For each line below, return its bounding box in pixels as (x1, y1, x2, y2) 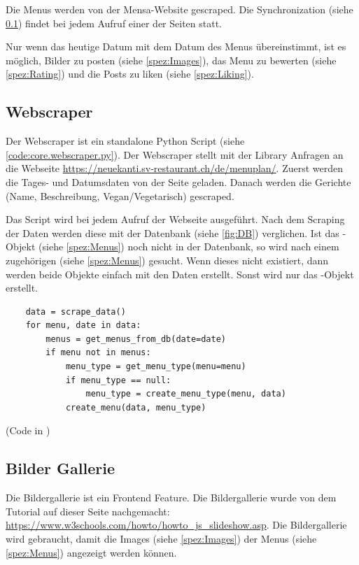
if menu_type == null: (65, 375, 171, 385)
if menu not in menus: (45, 348, 151, 358)
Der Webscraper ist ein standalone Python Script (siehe (6, 134, 245, 148)
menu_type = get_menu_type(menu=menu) (65, 362, 246, 372)
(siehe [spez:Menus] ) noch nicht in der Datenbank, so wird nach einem (38, 239, 339, 254)
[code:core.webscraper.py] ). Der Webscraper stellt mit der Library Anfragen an (6, 147, 344, 162)
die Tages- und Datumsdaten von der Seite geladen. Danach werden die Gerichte (6, 174, 351, 189)
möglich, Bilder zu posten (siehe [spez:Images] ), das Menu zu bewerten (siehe (6, 52, 337, 67)
